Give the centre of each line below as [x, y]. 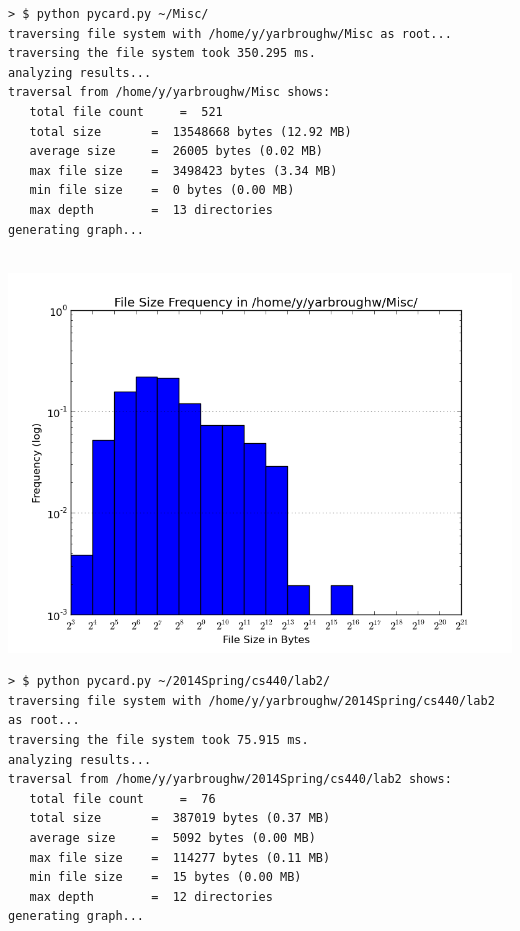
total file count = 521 [126, 111]
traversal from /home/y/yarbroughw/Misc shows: [169, 92]
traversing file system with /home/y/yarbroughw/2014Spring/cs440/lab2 [251, 700]
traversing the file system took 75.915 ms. [158, 739]
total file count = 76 [122, 798]
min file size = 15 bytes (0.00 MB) [165, 877]
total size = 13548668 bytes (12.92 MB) [190, 131]
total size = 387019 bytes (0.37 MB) [180, 818]
